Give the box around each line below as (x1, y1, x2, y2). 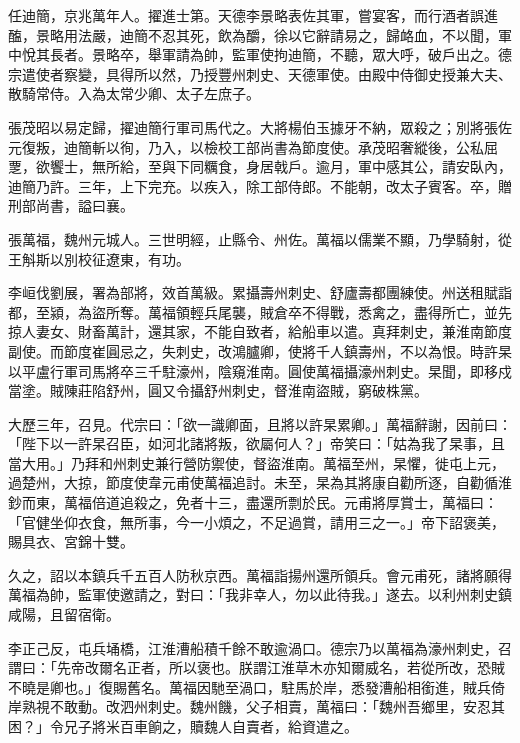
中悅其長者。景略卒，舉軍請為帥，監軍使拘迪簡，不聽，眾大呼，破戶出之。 (8, 44, 498, 65)
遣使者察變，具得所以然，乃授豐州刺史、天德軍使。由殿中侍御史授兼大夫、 (21, 63, 512, 84)
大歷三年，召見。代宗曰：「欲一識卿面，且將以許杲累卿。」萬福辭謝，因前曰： (8, 413, 512, 434)
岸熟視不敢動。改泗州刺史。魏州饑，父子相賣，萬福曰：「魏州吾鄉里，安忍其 (8, 696, 505, 717)
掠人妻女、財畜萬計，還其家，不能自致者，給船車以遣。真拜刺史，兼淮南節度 (8, 321, 512, 342)
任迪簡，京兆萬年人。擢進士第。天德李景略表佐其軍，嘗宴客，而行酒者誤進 (8, 5, 498, 25)
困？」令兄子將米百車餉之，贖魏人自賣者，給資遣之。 (8, 716, 358, 736)
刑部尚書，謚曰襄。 (8, 195, 134, 216)
